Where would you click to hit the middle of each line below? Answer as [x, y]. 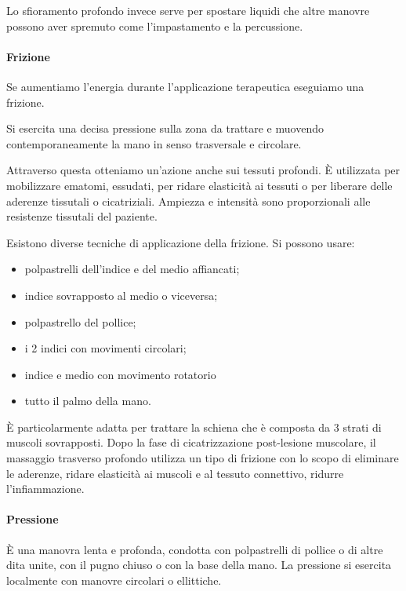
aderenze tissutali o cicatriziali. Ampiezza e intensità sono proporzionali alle [188, 201]
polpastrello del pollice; [80, 321]
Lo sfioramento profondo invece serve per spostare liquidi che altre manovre [188, 10]
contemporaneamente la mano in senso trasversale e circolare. [154, 143]
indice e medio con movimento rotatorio [120, 374]
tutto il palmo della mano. [88, 401]
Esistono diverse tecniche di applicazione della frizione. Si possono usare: [181, 242]
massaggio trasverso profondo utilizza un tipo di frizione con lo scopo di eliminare [203, 458]
